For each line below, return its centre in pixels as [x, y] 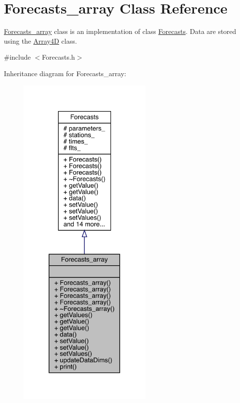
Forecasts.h [58, 57]
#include [17, 57]
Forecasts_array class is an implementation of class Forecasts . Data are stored [120, 31]
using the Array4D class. [40, 40]
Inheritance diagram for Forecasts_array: [65, 73]
